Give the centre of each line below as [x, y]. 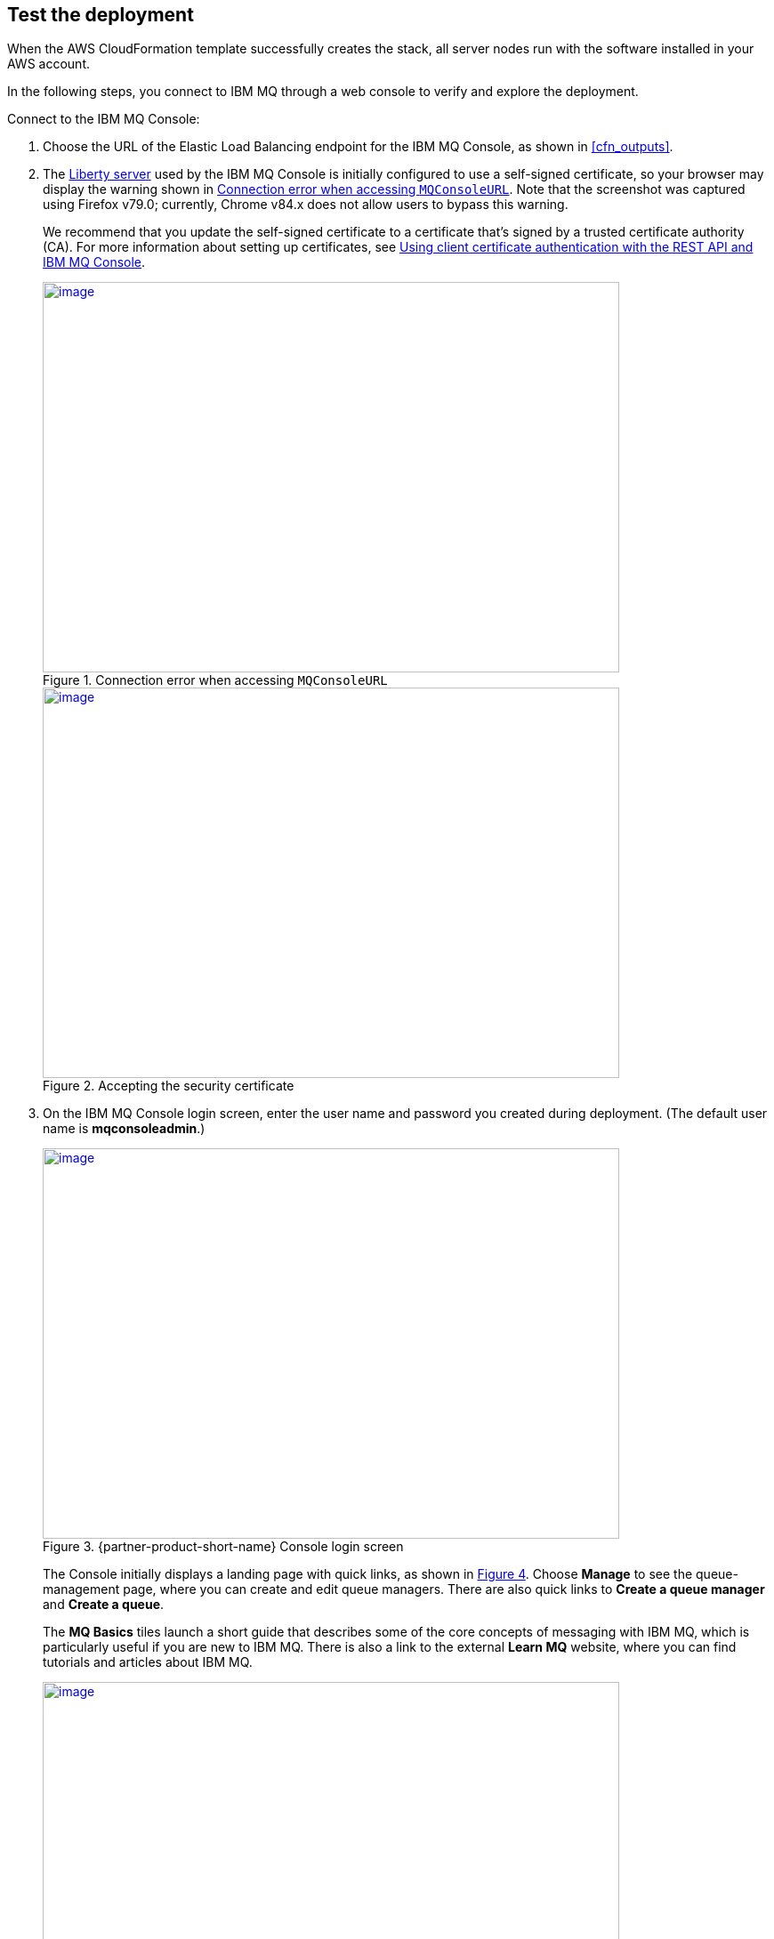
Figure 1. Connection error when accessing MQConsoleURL [215, 680]
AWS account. [48, 64]
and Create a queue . [104, 1605]
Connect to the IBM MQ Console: [104, 119]
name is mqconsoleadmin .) [124, 1129]
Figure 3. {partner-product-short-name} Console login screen [223, 1547]
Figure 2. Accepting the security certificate [169, 1086]
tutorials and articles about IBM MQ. [148, 1662]
